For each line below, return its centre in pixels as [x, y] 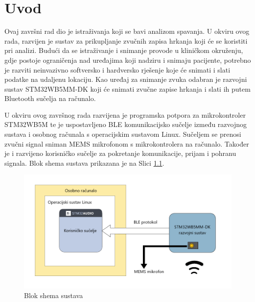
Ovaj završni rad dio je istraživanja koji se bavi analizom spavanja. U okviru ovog [127, 31]
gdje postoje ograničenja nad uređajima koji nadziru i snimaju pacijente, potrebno [128, 60]
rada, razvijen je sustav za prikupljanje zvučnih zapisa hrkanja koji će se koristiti [126, 40]
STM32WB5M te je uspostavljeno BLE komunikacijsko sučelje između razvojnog [126, 124]
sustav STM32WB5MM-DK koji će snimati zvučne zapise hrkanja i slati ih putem [127, 88]
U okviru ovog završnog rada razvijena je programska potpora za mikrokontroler [125, 114]
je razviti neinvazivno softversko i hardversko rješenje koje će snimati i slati [117, 69]
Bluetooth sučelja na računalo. [50, 98]
